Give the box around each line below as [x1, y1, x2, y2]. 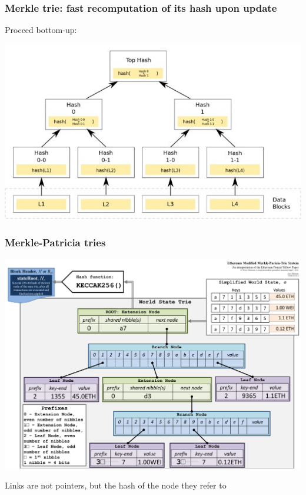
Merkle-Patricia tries [5, 235, 106, 250]
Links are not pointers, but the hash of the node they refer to [5, 478, 227, 491]
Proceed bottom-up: [5, 24, 77, 36]
